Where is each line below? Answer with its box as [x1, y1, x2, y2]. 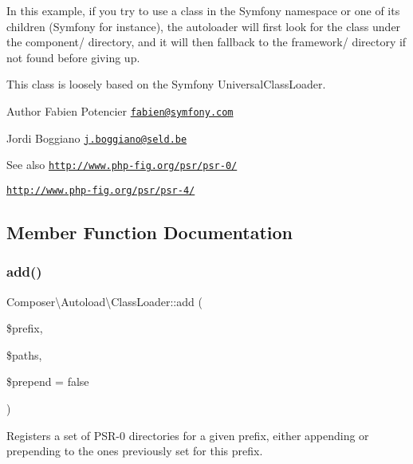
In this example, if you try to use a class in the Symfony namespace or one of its [6, 2, 400, 18]
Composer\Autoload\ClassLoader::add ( [6, 293, 203, 309]
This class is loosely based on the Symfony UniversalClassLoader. [6, 76, 326, 92]
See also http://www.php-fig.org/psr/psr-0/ [6, 156, 238, 173]
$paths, [6, 346, 42, 363]
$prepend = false [6, 373, 89, 390]
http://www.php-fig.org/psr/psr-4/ [6, 184, 195, 196]
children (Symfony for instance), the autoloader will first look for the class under [6, 18, 401, 34]
